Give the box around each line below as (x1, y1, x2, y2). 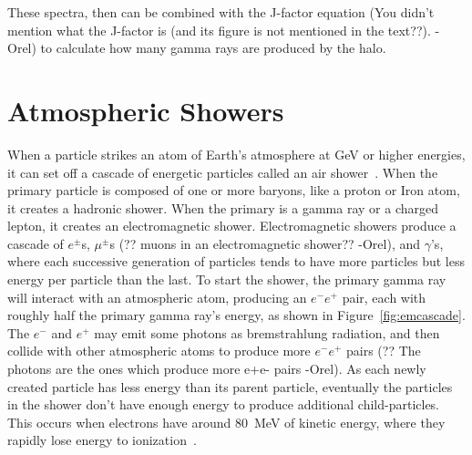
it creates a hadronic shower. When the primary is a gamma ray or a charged (7, 198, 439, 217)
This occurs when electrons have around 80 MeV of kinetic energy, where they (7, 412, 446, 431)
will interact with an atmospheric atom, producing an (7, 287, 307, 306)
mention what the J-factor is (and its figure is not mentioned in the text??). (7, 20, 431, 39)
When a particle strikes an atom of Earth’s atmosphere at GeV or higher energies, (7, 144, 466, 163)
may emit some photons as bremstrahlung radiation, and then (94, 323, 440, 342)
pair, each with (342, 287, 426, 306)
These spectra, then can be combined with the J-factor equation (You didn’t (7, 3, 435, 21)
